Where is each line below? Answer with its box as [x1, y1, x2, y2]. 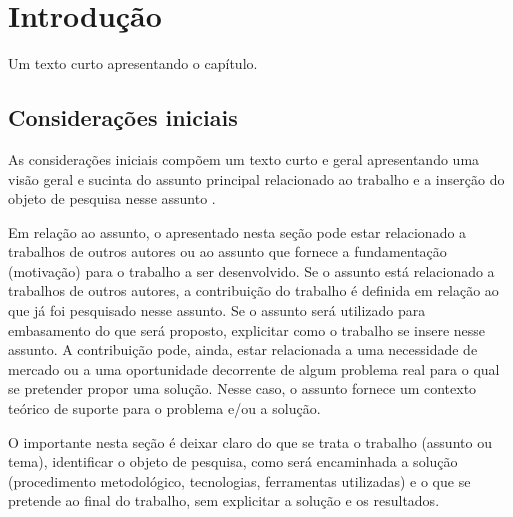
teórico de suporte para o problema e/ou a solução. [8, 398, 321, 419]
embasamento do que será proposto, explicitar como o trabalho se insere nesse [8, 319, 486, 340]
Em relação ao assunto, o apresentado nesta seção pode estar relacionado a [8, 221, 467, 242]
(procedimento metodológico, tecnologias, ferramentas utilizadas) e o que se [8, 470, 471, 491]
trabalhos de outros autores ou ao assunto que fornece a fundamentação [8, 241, 447, 262]
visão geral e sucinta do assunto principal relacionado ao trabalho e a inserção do [8, 168, 505, 189]
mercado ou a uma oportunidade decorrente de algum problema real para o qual [8, 358, 500, 379]
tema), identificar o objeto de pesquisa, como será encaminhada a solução [8, 451, 458, 472]
